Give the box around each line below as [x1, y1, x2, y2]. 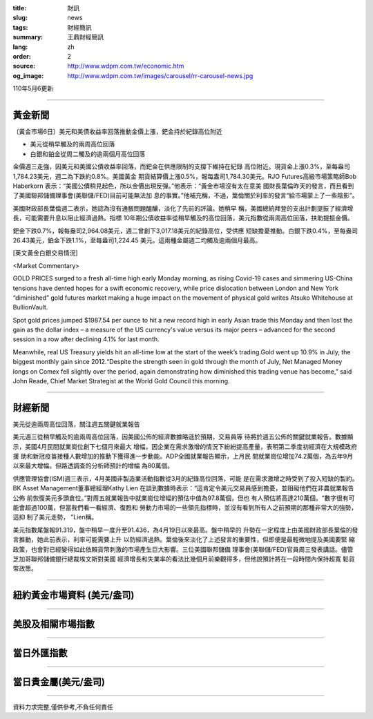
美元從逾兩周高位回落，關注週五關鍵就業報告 [12, 420, 140, 428]
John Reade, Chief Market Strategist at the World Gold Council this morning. [12, 377, 231, 385]
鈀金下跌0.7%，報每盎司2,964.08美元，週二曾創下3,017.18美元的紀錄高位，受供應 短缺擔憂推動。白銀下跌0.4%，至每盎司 [12, 227, 358, 235]
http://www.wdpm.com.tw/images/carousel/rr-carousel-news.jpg [67, 71, 254, 79]
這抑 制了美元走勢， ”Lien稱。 [12, 513, 98, 521]
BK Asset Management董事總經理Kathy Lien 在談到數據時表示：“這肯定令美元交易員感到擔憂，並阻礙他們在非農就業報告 [12, 484, 354, 492]
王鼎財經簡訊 [67, 33, 104, 41]
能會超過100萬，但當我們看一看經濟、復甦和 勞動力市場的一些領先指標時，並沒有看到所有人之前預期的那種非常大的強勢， [12, 504, 358, 512]
